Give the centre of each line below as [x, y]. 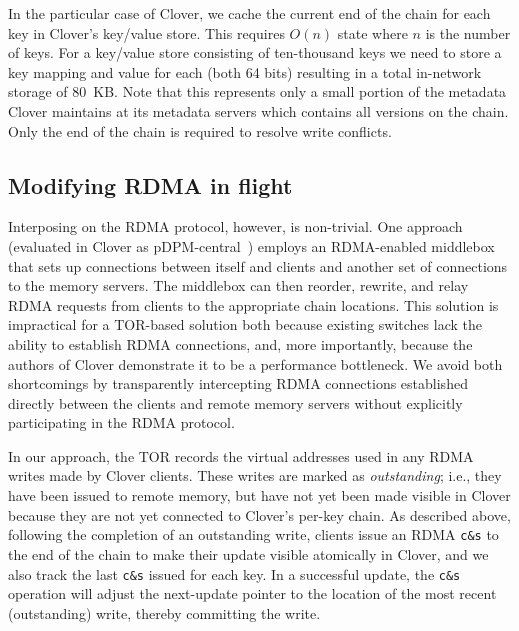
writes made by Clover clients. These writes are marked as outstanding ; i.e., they [255, 475]
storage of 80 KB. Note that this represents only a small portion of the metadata [257, 91]
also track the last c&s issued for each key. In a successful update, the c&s [234, 573]
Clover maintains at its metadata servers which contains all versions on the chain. [258, 110]
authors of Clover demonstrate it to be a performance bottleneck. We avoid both [255, 363]
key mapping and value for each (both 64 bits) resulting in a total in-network [245, 71]
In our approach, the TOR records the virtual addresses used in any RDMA [241, 455]
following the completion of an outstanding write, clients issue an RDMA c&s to [253, 534]
